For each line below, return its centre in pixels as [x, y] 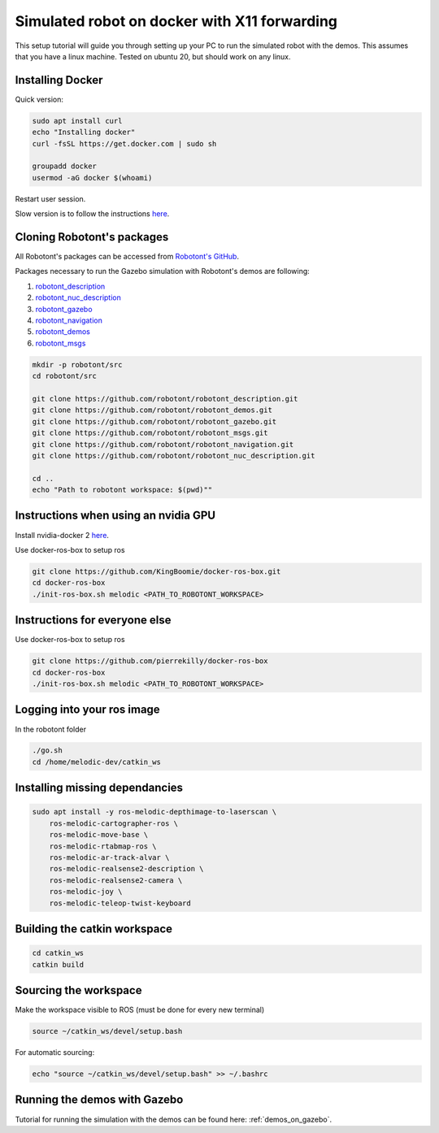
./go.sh [47, 751]
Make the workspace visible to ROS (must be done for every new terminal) [140, 1010]
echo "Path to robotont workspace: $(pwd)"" [122, 490]
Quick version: [39, 99]
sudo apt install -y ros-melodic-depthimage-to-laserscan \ [154, 812]
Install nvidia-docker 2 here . [62, 535]
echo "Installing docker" [84, 132]
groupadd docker [65, 166]
